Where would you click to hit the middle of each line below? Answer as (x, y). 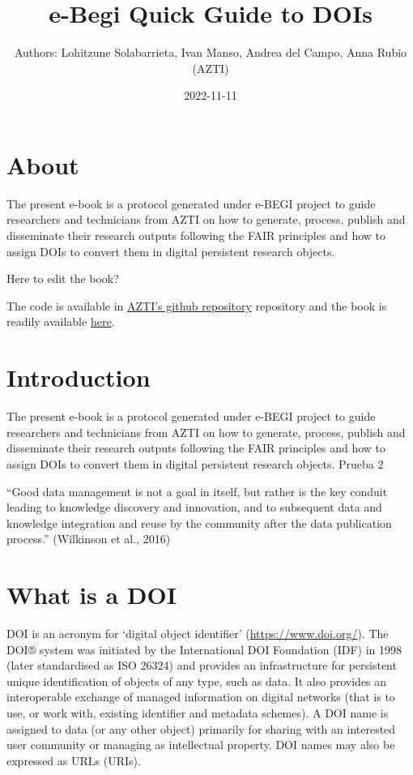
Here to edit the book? (63, 278)
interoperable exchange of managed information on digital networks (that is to (201, 697)
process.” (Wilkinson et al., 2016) (89, 539)
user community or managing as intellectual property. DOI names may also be (201, 745)
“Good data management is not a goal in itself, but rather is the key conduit (197, 491)
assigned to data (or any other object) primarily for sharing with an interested (201, 728)
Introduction (79, 377)
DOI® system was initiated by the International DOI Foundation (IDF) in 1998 (204, 649)
